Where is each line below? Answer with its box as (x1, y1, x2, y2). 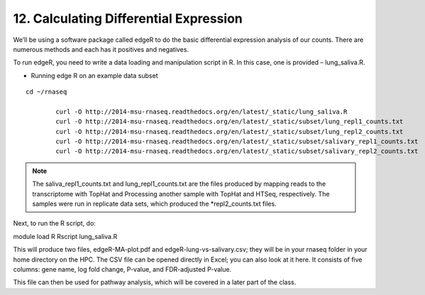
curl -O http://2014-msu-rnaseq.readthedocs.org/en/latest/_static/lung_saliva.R (55, 107, 348, 116)
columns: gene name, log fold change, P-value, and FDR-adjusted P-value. (13, 265, 232, 273)
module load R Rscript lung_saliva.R (13, 232, 118, 240)
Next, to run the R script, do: (13, 219, 96, 228)
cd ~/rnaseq (26, 88, 67, 96)
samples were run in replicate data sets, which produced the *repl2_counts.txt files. (32, 199, 277, 208)
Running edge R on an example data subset (31, 71, 158, 79)
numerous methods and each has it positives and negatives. (13, 45, 189, 53)
